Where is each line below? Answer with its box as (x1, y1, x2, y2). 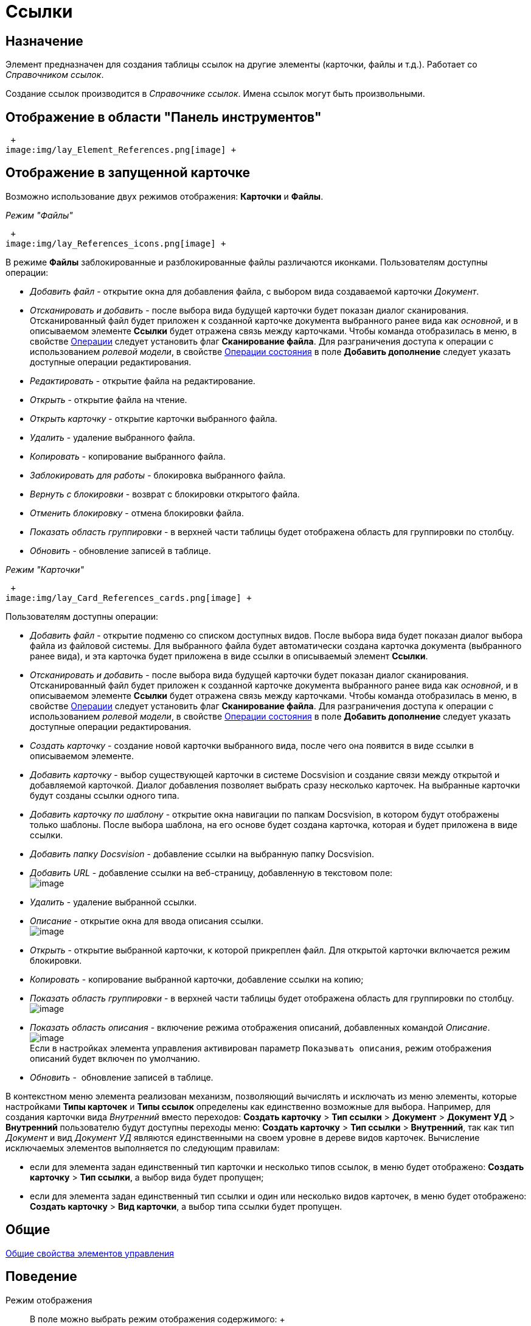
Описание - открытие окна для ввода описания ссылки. (30, 915, 263, 926)
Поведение (5, 1269, 77, 1285)
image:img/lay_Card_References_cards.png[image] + (5, 592, 252, 603)
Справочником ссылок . (5, 69, 104, 80)
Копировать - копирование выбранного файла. (30, 451, 226, 461)
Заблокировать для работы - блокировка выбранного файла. (30, 469, 286, 480)
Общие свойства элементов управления (5, 1247, 175, 1258)
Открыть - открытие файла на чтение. (30, 394, 187, 405)
